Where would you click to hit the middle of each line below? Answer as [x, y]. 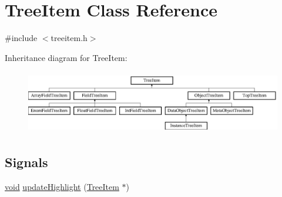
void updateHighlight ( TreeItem [62, 187]
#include [21, 38]
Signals [26, 162]
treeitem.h [69, 38]
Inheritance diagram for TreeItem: [66, 57]
